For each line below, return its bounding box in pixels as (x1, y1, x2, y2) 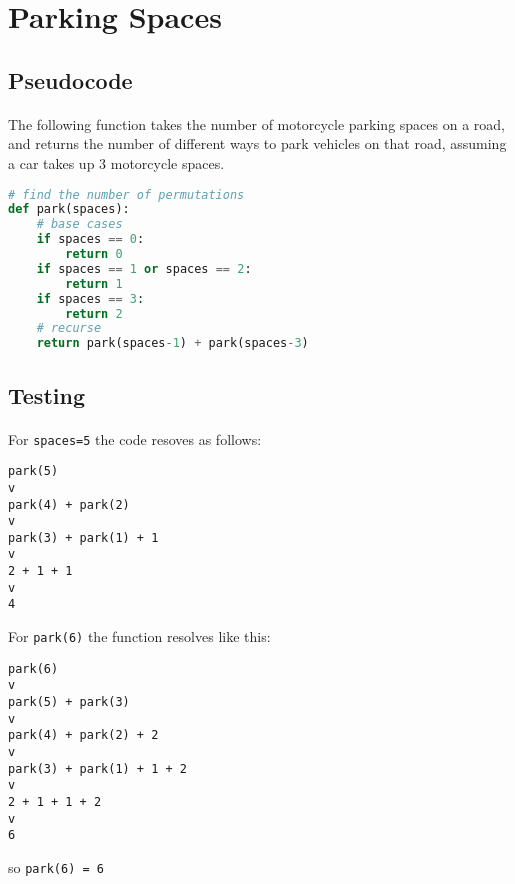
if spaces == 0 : (36, 232, 145, 247)
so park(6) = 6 (8, 856, 104, 877)
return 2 (65, 306, 123, 321)
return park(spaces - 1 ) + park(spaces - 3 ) (36, 336, 309, 351)
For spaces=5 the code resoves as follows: (8, 428, 262, 449)
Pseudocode (8, 64, 133, 95)
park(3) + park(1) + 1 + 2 (8, 761, 187, 776)
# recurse (36, 321, 102, 336)
